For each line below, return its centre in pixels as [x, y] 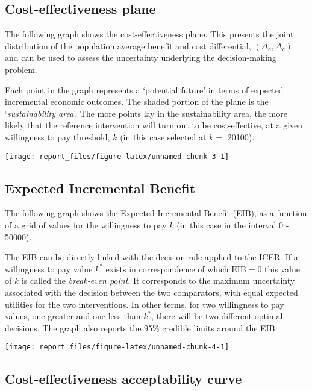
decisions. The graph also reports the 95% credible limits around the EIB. [141, 327]
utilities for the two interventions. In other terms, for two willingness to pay [145, 304]
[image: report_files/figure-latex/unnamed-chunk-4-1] [117, 347]
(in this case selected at [163, 136]
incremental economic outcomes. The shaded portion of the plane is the [137, 102]
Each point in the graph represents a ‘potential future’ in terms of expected [144, 89]
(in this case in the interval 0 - [233, 225]
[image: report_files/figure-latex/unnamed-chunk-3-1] [117, 156]
